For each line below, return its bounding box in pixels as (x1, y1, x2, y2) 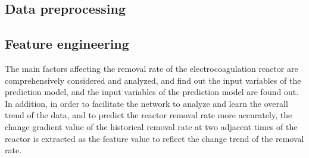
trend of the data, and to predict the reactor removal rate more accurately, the (5, 109, 292, 121)
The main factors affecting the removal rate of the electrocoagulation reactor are (5, 62, 298, 74)
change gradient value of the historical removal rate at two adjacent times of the (5, 120, 298, 132)
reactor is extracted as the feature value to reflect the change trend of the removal (5, 132, 304, 144)
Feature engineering (5, 34, 129, 53)
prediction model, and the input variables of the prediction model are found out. (5, 86, 299, 98)
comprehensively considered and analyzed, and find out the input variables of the (5, 74, 301, 86)
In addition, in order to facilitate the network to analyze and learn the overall (5, 97, 288, 109)
